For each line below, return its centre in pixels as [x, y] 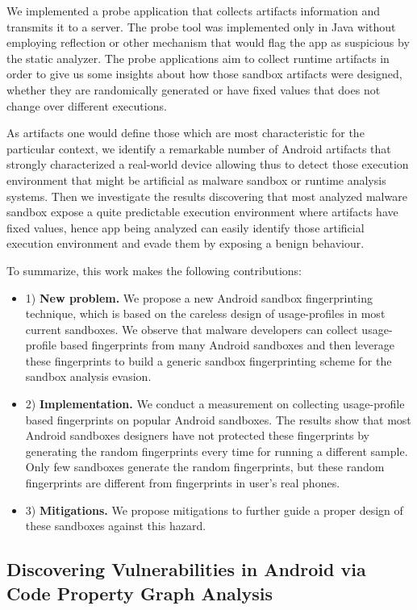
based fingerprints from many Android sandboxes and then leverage [227, 345]
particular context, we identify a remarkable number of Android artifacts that [199, 148]
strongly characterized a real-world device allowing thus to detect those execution [208, 164]
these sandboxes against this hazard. [116, 526]
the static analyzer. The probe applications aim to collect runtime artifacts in [198, 58]
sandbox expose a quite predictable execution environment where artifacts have [202, 212]
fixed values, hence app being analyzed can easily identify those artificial [186, 227]
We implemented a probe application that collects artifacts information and [194, 10]
